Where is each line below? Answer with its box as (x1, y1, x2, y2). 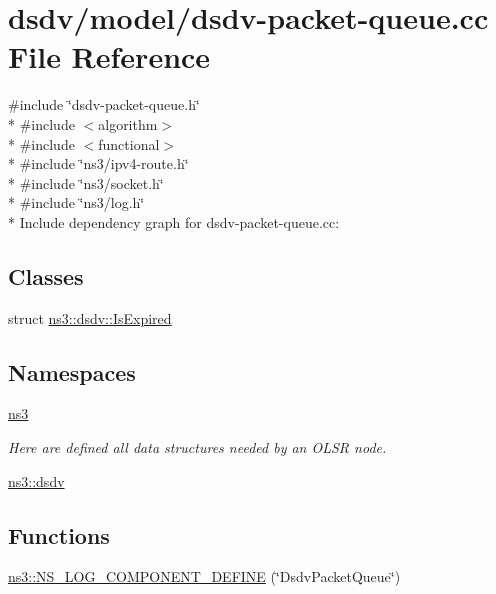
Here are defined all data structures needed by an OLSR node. (8, 437, 387, 458)
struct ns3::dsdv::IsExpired (8, 307, 172, 328)
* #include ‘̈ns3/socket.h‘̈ (8, 172, 164, 193)
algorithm (98, 113, 158, 134)
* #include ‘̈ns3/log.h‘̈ (8, 192, 145, 213)
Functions (8, 519, 110, 550)
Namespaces (8, 356, 136, 387)
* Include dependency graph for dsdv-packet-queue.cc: (8, 211, 340, 232)
